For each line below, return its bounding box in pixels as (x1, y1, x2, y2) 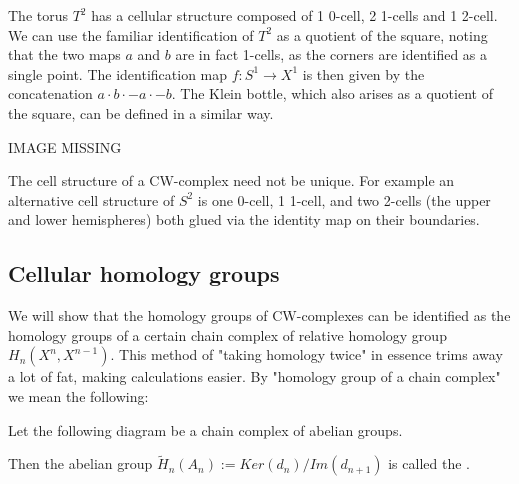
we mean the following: (8, 385, 149, 406)
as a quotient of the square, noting (276, 24, 488, 45)
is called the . (388, 453, 470, 474)
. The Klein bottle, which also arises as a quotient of (171, 83, 493, 104)
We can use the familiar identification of (8, 24, 254, 45)
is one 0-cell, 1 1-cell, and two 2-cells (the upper (197, 189, 491, 210)
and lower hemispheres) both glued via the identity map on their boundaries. (8, 209, 480, 230)
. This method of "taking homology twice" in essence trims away (110, 344, 503, 365)
